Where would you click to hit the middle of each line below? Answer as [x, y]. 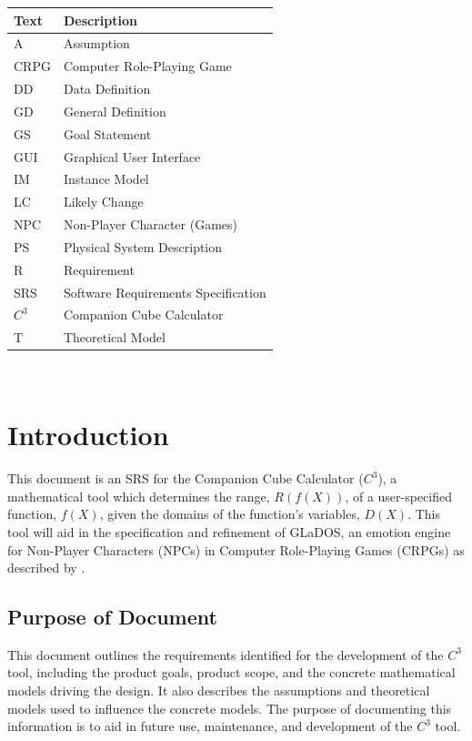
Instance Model [106, 179]
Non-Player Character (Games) [150, 224]
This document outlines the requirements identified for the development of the [226, 654]
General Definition [115, 111]
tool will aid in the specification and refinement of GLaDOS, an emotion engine [229, 531]
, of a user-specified [399, 496]
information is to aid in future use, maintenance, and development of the [210, 726]
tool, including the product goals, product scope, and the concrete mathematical [231, 672]
